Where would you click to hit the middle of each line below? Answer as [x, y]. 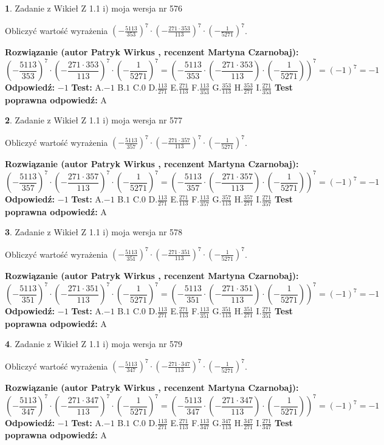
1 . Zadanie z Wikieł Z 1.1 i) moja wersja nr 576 [94, 8]
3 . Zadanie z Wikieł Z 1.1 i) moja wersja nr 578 [94, 232]
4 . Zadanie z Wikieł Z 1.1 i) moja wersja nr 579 [94, 344]
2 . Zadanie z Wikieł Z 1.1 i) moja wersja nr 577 [94, 120]
